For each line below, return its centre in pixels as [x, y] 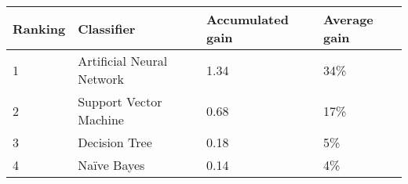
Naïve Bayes [111, 165]
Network [101, 79]
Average [348, 19]
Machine [101, 119]
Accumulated [248, 19]
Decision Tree [115, 142]
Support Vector [120, 101]
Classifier [107, 28]
